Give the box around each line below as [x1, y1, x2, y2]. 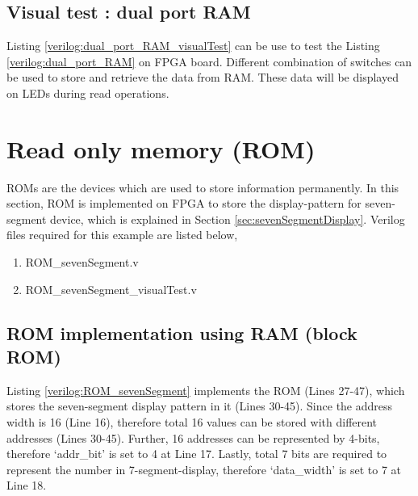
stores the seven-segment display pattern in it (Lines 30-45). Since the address [6, 397, 393, 414]
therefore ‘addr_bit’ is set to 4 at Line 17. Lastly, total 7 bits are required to [6, 445, 387, 462]
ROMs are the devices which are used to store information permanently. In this [6, 179, 399, 195]
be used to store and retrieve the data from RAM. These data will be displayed [6, 69, 399, 86]
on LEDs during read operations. [6, 84, 169, 101]
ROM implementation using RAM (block [6, 320, 357, 345]
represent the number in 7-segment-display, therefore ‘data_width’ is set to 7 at [6, 460, 402, 477]
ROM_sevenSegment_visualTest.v [25, 280, 197, 297]
